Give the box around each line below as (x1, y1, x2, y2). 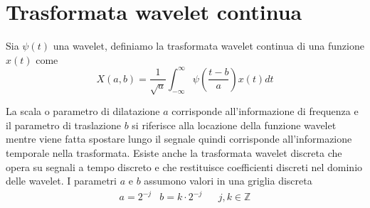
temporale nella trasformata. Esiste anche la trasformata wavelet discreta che (6, 145, 342, 160)
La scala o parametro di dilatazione (6, 104, 160, 119)
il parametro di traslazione (6, 117, 121, 132)
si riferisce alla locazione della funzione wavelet (132, 117, 337, 132)
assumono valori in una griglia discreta (144, 173, 312, 188)
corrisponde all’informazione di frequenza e (171, 104, 359, 119)
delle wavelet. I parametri (6, 173, 117, 188)
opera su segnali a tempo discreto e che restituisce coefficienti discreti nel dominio (6, 159, 363, 174)
